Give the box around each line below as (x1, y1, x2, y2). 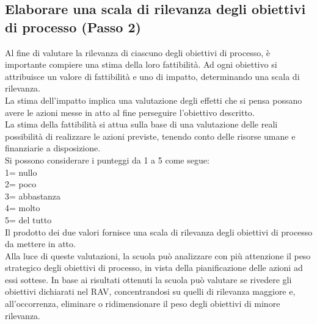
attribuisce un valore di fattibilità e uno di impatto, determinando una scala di (5, 70, 300, 82)
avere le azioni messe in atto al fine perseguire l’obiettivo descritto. (5, 106, 255, 118)
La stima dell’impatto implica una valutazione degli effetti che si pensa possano (5, 93, 302, 106)
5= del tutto (5, 213, 52, 226)
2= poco (5, 178, 37, 190)
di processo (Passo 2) (5, 17, 141, 36)
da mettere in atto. (5, 237, 76, 250)
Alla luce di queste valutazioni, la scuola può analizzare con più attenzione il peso (5, 249, 311, 262)
